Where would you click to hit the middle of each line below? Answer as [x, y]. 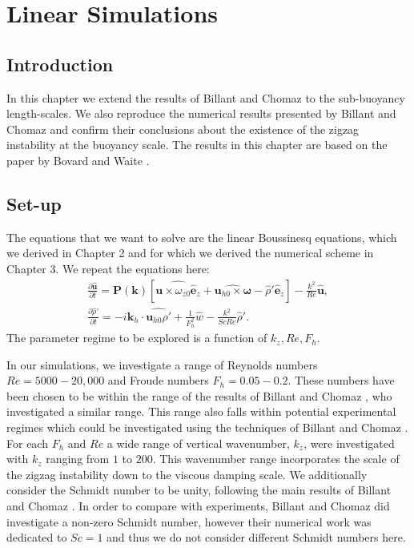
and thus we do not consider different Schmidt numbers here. [256, 537]
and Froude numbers [158, 380]
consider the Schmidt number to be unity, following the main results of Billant [199, 490]
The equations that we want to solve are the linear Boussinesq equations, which [202, 237]
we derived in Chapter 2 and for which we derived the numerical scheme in [190, 253]
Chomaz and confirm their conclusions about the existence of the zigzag [183, 129]
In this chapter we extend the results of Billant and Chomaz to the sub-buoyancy [206, 97]
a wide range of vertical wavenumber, [198, 443]
